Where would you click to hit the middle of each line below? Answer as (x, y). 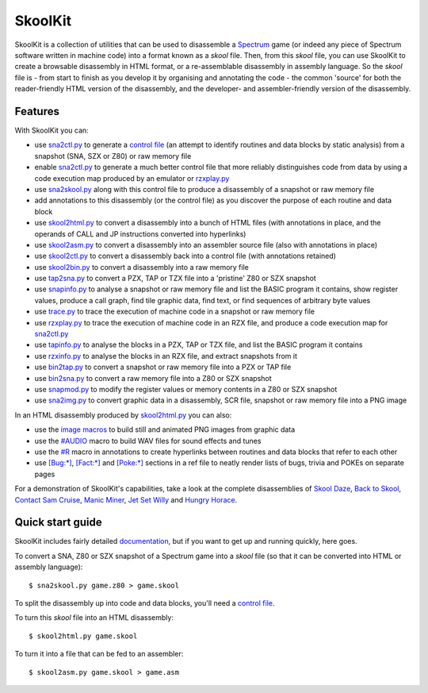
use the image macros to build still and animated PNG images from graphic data (165, 429)
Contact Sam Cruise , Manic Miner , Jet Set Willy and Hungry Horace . (126, 499)
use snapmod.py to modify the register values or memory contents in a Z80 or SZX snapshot (186, 389)
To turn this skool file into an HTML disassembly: (94, 618)
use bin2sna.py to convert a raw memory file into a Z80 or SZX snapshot (153, 378)
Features (37, 111)
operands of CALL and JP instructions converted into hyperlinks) (140, 233)
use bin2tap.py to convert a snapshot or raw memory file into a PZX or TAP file (163, 367)
